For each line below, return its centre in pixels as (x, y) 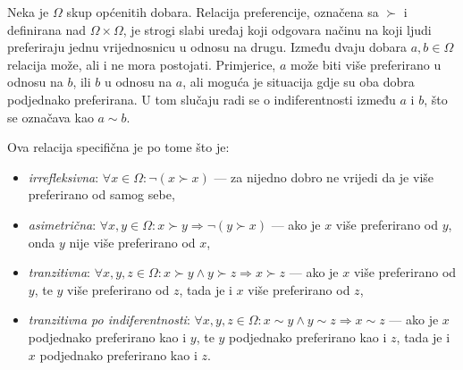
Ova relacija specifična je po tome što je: (118, 147)
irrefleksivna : (63, 177)
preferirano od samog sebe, (101, 194)
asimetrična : (62, 224)
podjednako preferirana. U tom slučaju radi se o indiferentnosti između (202, 99)
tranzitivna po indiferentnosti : (109, 320)
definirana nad (46, 29)
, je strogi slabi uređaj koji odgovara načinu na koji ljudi (277, 29)
